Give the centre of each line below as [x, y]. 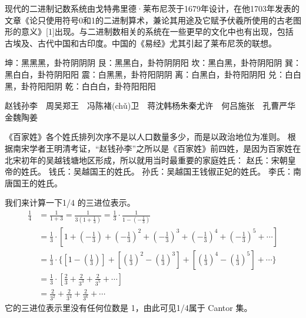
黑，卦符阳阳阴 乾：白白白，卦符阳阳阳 [80, 86]
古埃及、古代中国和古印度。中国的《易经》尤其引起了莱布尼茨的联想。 [141, 43]
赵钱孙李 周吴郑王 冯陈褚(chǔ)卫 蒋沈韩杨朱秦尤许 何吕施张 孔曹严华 [150, 106]
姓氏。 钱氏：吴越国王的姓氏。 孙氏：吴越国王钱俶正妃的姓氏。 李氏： [157, 171]
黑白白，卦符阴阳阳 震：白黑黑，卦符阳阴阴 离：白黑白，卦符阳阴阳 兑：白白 [153, 74]
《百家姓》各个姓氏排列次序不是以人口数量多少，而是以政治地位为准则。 [145, 137]
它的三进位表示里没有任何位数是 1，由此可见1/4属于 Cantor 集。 [129, 308]
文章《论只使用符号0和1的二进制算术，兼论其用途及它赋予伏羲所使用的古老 [149, 20]
